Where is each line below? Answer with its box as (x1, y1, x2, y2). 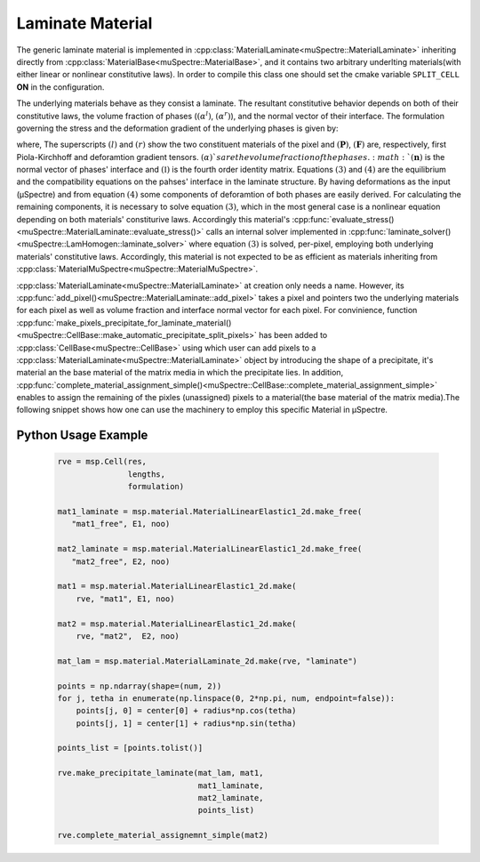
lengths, (127, 469, 166, 479)
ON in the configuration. (16, 81, 105, 93)
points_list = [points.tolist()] (57, 743, 204, 753)
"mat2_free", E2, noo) (71, 556, 171, 567)
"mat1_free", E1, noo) (71, 519, 171, 529)
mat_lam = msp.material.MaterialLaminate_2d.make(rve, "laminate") (57, 656, 358, 666)
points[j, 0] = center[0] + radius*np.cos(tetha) (76, 705, 297, 716)
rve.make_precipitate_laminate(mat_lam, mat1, (57, 768, 264, 778)
